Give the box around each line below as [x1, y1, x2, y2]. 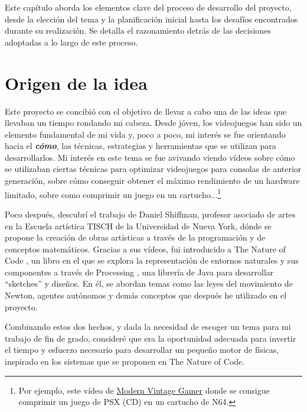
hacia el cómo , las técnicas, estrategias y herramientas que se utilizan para [5, 140, 276, 152]
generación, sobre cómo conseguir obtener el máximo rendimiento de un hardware [5, 174, 300, 187]
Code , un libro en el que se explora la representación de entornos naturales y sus [5, 254, 299, 267]
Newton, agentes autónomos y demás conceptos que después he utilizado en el [5, 289, 287, 301]
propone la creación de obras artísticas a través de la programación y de [5, 231, 266, 244]
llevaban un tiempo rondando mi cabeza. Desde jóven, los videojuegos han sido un [5, 116, 302, 129]
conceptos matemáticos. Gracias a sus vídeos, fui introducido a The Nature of [5, 242, 286, 255]
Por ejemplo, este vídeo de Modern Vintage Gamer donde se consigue [18, 384, 270, 396]
